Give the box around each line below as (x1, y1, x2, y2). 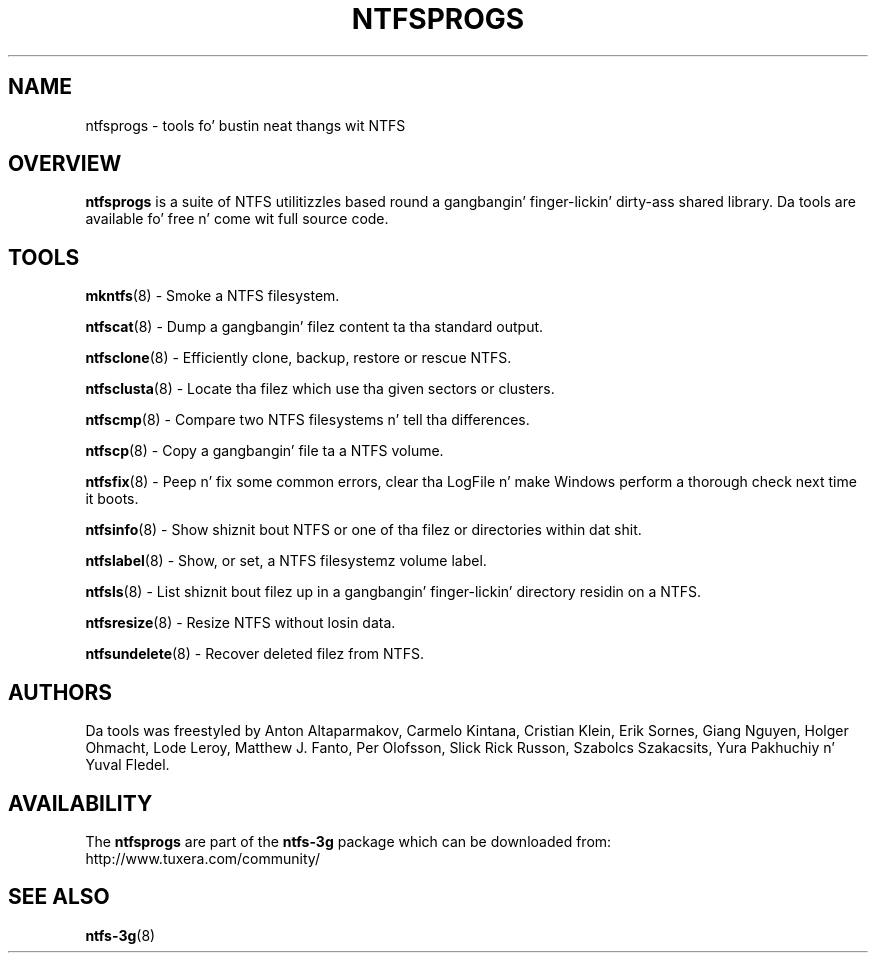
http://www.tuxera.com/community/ (85, 849, 320, 867)
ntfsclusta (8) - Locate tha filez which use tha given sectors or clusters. (85, 380, 555, 398)
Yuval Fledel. (85, 756, 170, 774)
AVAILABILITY (8, 790, 153, 816)
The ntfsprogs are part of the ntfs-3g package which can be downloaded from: (85, 832, 612, 850)
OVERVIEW (8, 151, 122, 177)
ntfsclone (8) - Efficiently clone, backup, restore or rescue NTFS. (85, 349, 512, 367)
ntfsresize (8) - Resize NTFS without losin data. (85, 614, 396, 632)
